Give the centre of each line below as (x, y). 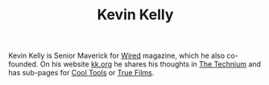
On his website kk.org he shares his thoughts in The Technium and (151, 64)
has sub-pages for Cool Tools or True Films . (81, 73)
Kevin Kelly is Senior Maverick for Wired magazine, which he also (117, 56)
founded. (23, 64)
